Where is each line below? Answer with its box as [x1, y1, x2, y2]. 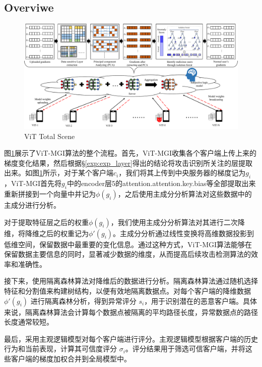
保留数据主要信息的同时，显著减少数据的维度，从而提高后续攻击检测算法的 [4, 249, 251, 259]
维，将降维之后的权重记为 [4, 227, 89, 238]
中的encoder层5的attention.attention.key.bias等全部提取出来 [67, 178, 256, 189]
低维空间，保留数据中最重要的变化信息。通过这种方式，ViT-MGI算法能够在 [4, 239, 252, 249]
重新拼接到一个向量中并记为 [4, 189, 96, 199]
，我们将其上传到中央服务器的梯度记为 [118, 167, 246, 178]
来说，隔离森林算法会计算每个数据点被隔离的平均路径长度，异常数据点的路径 [4, 306, 258, 317]
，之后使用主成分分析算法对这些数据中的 [117, 189, 252, 199]
